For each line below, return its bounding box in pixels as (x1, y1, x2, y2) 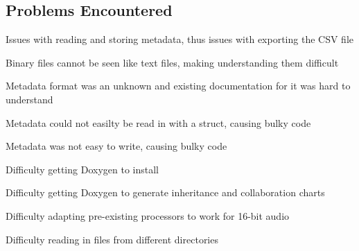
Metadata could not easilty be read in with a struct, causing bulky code (6, 115, 311, 130)
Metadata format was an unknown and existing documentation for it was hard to (6, 78, 351, 93)
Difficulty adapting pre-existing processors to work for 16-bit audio (6, 208, 290, 223)
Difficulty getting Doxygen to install (6, 162, 159, 176)
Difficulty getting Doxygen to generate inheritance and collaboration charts (6, 185, 325, 200)
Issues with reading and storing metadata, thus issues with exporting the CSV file (6, 32, 354, 46)
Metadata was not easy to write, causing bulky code (6, 139, 227, 153)
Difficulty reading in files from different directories (6, 232, 218, 246)
